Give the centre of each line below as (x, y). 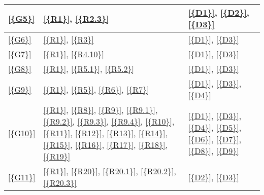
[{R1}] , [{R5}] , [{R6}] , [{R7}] (96, 89)
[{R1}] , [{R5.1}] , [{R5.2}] (89, 69)
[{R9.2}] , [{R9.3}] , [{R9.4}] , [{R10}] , (109, 121)
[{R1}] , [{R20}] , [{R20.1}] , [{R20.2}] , (110, 171)
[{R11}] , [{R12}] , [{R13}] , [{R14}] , (106, 133)
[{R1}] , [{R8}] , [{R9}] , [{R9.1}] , (101, 110)
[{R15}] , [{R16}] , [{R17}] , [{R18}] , (106, 145)
